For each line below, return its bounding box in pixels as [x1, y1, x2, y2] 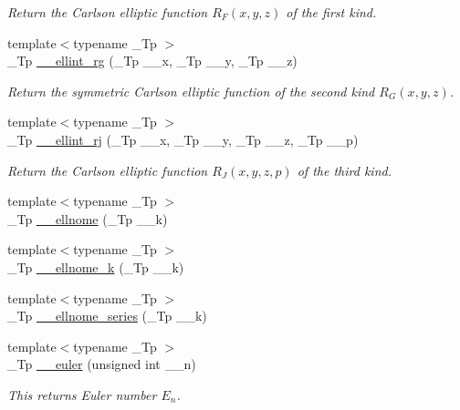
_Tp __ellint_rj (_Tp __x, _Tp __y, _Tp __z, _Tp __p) [7, 129, 359, 149]
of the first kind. [286, 3, 377, 21]
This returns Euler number [7, 384, 157, 404]
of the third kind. [297, 160, 392, 179]
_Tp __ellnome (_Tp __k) [7, 209, 168, 228]
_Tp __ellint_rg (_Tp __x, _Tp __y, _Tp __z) [7, 51, 298, 70]
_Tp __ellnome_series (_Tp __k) [7, 306, 207, 325]
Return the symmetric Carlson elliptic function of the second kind [7, 81, 375, 100]
